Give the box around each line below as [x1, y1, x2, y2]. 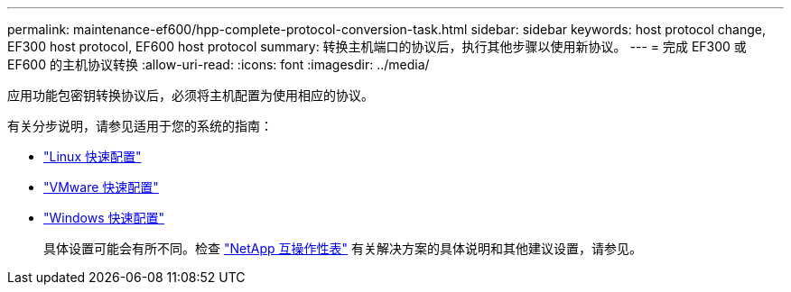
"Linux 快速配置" [43, 149, 142, 164]
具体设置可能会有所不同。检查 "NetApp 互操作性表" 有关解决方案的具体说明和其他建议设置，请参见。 [43, 241, 642, 256]
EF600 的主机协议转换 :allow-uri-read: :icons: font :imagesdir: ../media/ [7, 57, 430, 72]
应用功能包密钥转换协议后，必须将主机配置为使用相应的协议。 [7, 87, 374, 103]
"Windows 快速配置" [43, 210, 164, 225]
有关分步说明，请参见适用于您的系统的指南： [7, 118, 273, 133]
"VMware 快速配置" [43, 179, 159, 195]
